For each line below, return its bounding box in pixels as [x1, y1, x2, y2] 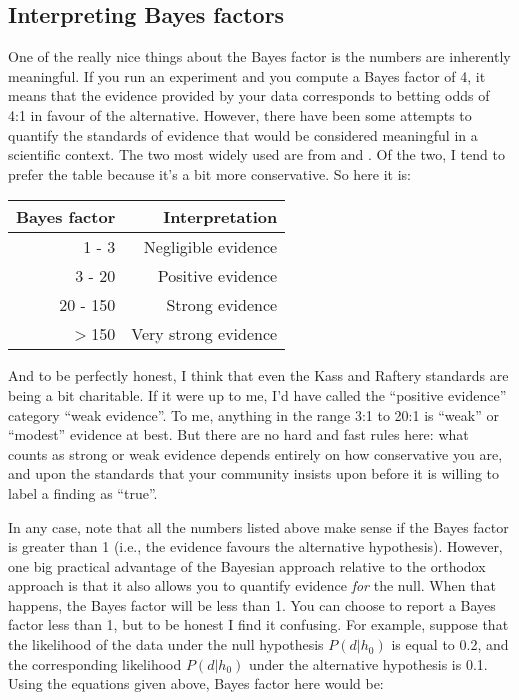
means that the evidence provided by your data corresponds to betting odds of [8, 85, 490, 106]
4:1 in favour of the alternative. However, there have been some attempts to [8, 104, 472, 125]
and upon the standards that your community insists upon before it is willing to [8, 463, 500, 484]
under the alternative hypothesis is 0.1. [249, 653, 488, 674]
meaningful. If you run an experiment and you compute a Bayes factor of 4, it [8, 65, 486, 86]
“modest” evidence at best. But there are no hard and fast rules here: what [8, 424, 469, 445]
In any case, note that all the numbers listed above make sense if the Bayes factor [8, 516, 509, 537]
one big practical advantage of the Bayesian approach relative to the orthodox [8, 555, 486, 576]
